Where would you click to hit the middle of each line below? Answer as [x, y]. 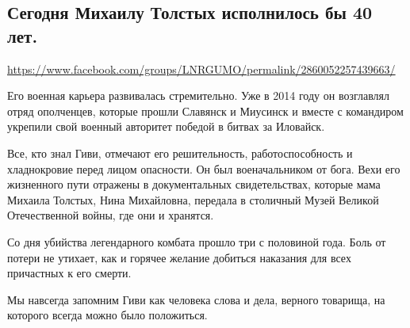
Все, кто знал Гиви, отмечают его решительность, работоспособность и [180, 153]
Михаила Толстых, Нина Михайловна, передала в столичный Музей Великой [193, 199]
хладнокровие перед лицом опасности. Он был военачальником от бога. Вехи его [204, 168]
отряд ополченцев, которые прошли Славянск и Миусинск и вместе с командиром [205, 111]
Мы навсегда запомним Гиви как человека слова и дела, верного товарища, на [196, 299]
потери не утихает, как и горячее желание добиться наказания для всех [179, 257]
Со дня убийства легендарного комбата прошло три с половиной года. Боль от [197, 241]
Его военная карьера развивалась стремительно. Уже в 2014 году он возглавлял [198, 95]
